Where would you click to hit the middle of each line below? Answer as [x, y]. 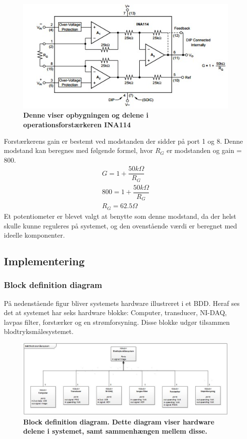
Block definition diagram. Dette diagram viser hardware [119, 421]
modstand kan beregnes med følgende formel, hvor [79, 150]
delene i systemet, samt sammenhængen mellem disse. [115, 431]
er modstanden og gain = [204, 150]
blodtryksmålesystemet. [39, 331]
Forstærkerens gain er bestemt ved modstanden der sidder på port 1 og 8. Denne [123, 141]
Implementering [44, 261]
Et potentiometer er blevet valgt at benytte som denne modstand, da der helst [120, 216]
